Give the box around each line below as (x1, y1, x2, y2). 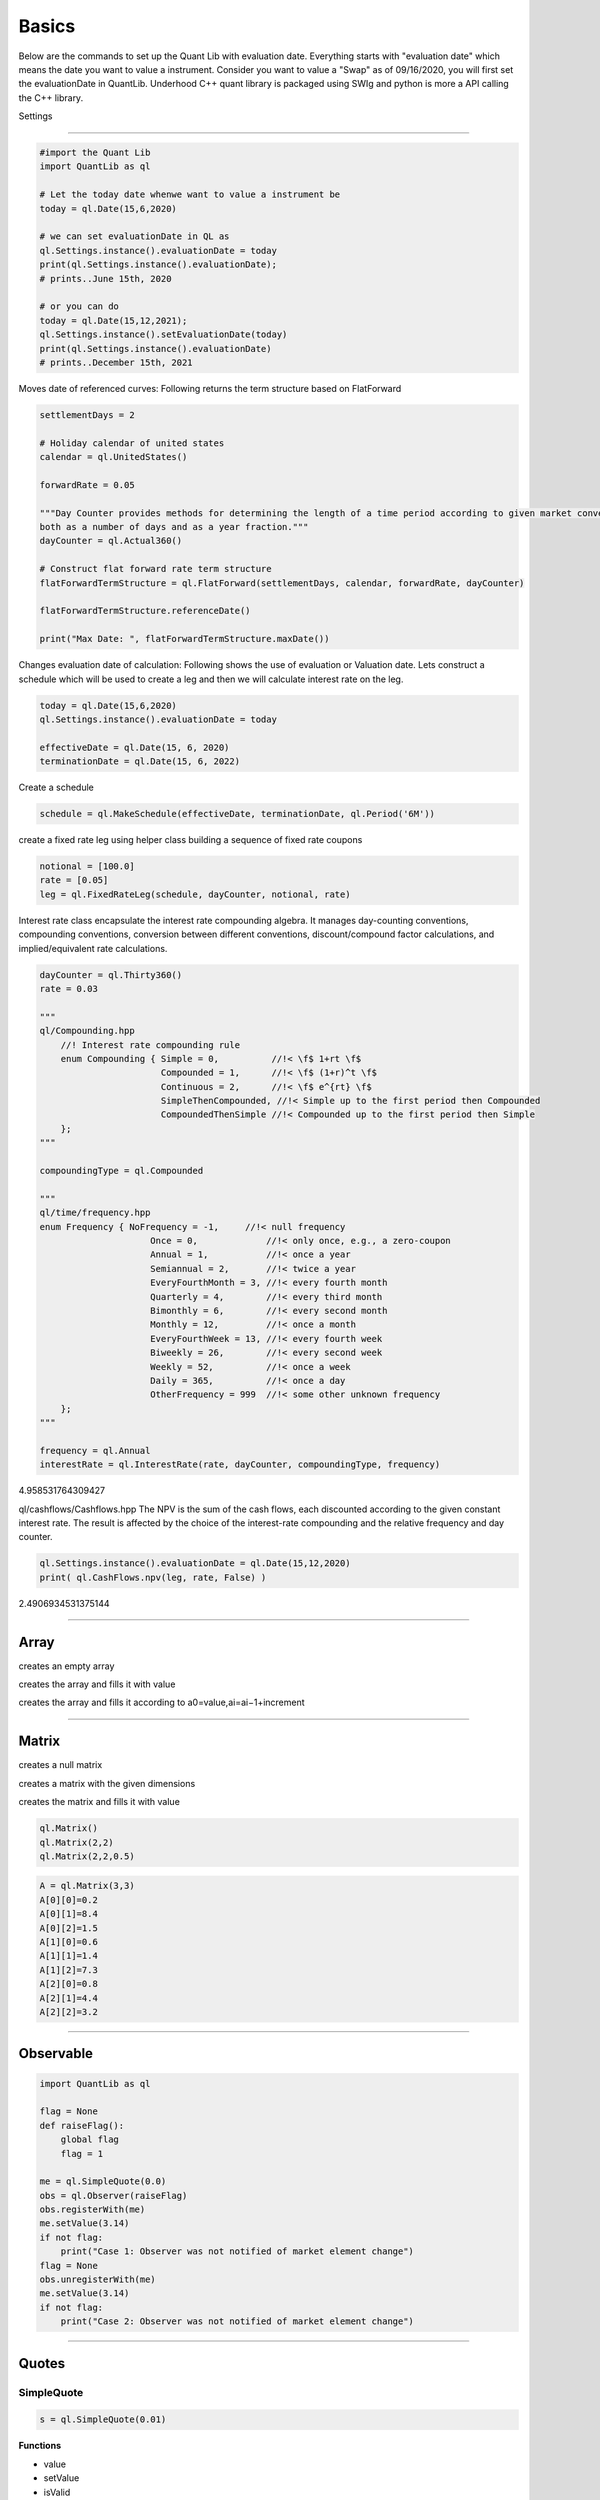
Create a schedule (18, 781, 94, 794)
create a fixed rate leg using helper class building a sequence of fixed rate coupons (18, 834, 363, 846)
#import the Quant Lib (39, 147, 151, 159)
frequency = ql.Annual (39, 1445, 151, 1456)
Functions (18, 2440, 62, 2452)
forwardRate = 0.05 (39, 479, 135, 490)
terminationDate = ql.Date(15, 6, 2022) (39, 756, 240, 767)
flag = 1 (60, 2148, 104, 2159)
